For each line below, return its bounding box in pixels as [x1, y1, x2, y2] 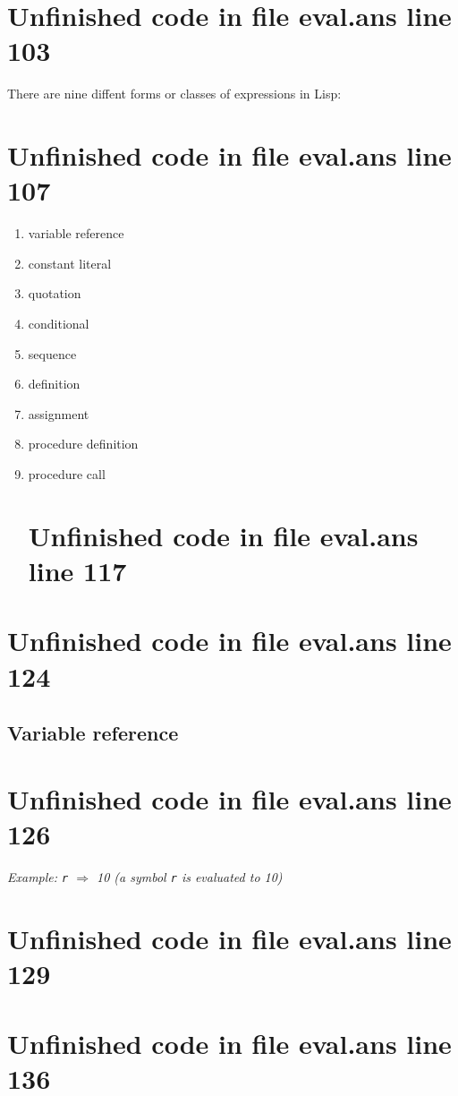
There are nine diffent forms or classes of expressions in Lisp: [7, 84, 342, 103]
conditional [28, 314, 89, 332]
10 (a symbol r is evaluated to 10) [97, 867, 283, 886]
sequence [28, 344, 77, 363]
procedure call [28, 464, 106, 483]
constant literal [28, 253, 112, 272]
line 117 [28, 552, 127, 588]
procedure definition [28, 434, 139, 453]
